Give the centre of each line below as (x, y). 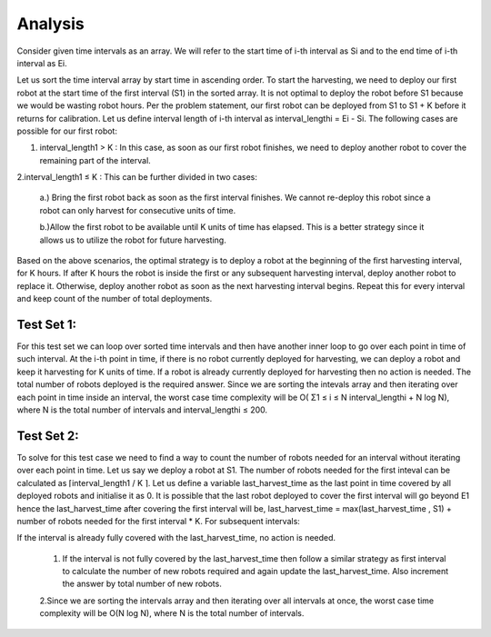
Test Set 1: (47, 324)
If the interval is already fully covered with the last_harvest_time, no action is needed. (176, 538)
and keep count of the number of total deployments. (115, 299)
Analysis (51, 24)
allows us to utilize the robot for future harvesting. (133, 240)
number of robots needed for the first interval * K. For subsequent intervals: (158, 521)
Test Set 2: (48, 436)
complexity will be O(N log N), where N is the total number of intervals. (172, 613)
